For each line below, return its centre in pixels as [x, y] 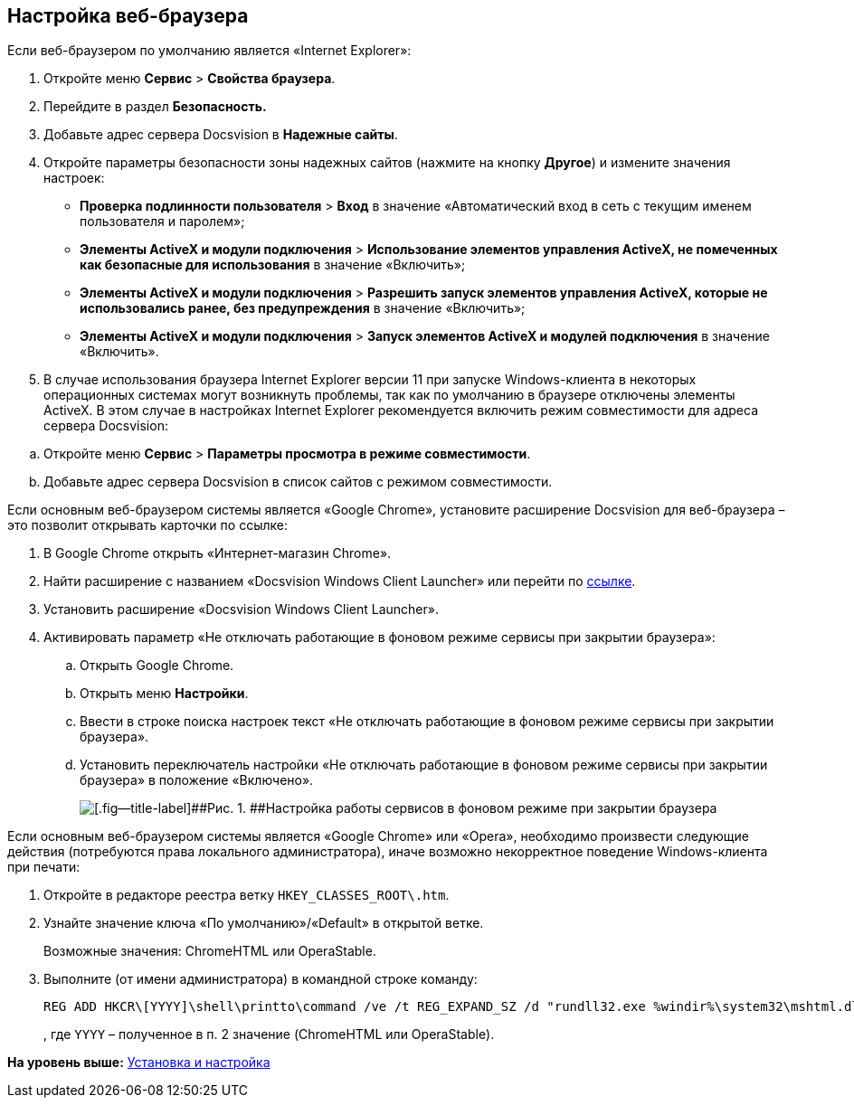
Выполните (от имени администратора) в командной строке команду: [261, 979]
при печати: [44, 867]
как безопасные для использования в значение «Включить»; [273, 265]
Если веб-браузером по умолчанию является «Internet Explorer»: [209, 51]
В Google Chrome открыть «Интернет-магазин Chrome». [218, 553]
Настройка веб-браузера [128, 16]
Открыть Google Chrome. [157, 666]
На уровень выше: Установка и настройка [139, 1062]
